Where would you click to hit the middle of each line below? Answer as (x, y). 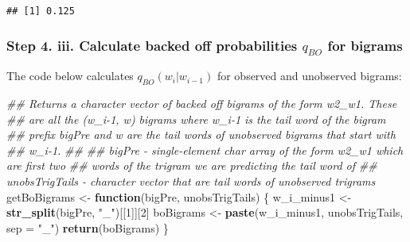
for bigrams (365, 45)
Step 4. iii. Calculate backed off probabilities (152, 45)
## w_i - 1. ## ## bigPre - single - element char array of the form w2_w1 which (205, 150)
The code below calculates (70, 76)
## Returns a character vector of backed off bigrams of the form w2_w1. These (202, 104)
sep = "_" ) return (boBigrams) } (88, 227)
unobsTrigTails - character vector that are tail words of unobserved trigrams (191, 181)
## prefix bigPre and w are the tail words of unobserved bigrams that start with (201, 134)
